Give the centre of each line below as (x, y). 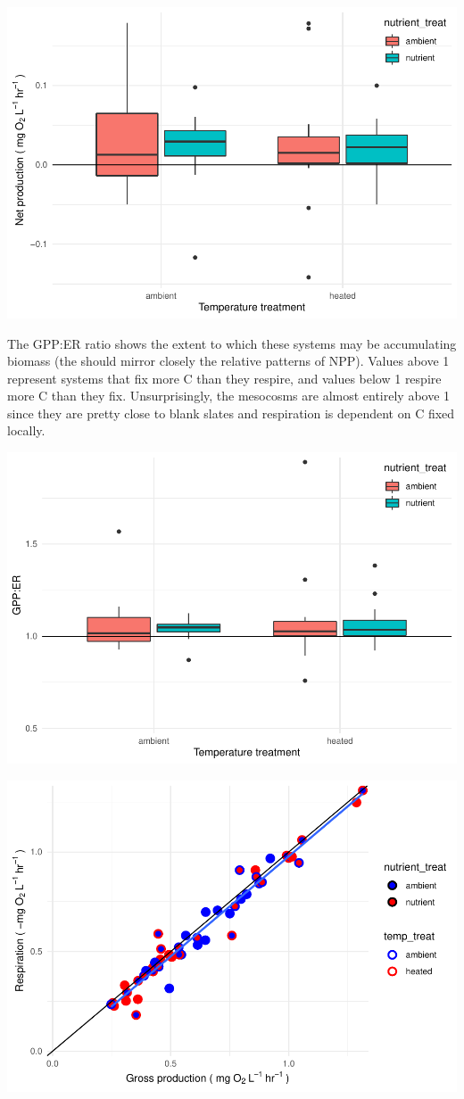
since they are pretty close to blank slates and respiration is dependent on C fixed (231, 413)
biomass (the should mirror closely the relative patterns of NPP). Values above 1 (228, 361)
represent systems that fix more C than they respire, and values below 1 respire (224, 378)
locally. (26, 430)
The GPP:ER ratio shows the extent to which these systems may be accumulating (232, 343)
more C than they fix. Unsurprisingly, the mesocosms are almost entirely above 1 (229, 396)
